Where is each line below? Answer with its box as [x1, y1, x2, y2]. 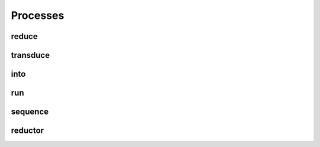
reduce [11, 31, 38, 41]
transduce [11, 50, 50, 60]
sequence [11, 107, 49, 117]
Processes [11, 9, 65, 22]
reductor [11, 126, 44, 136]
